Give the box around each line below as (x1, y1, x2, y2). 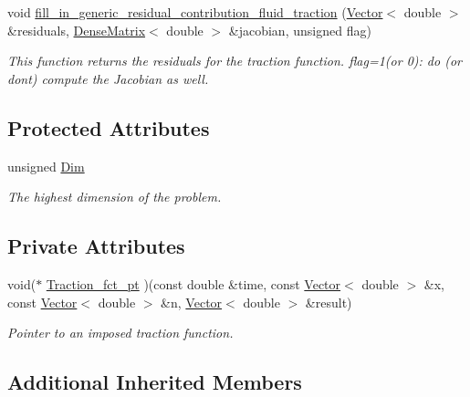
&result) (305, 292, 352, 311)
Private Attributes (7, 232, 185, 260)
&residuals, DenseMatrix (7, 20, 146, 39)
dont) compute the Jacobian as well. (7, 68, 209, 88)
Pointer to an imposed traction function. (7, 323, 234, 342)
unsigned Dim (7, 156, 85, 175)
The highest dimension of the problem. (7, 187, 222, 206)
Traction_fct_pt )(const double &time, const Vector (46, 274, 341, 293)
